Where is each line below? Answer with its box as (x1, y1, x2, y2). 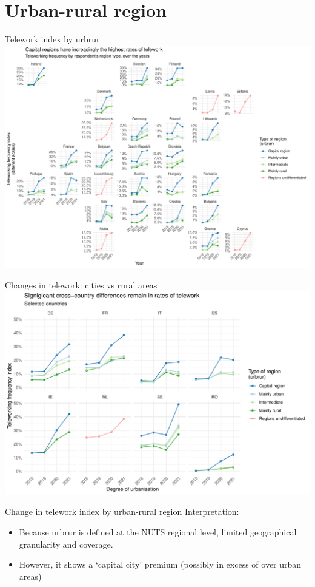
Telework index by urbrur (5, 33, 100, 46)
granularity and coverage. (19, 537, 113, 550)
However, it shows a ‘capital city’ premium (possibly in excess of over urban (19, 558, 302, 571)
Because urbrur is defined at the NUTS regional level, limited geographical (19, 525, 297, 538)
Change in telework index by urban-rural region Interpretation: (5, 505, 239, 518)
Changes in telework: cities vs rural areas (5, 278, 157, 291)
